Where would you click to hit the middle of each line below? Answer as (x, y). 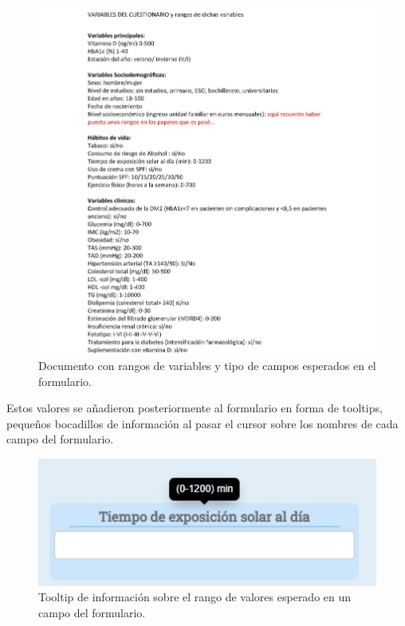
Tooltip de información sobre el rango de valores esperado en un (195, 597)
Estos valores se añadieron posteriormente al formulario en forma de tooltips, (195, 408)
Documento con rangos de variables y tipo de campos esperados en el (207, 366)
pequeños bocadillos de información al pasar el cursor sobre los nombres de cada (202, 423)
